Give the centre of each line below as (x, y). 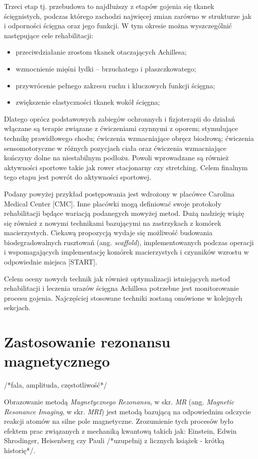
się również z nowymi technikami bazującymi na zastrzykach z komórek (113, 223)
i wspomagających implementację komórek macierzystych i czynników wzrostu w (127, 252)
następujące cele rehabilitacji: (49, 35)
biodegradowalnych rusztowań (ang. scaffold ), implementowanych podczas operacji (129, 242)
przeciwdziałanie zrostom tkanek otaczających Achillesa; (101, 52)
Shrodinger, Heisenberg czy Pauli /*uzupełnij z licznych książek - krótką (114, 440)
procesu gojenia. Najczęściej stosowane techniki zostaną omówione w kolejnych (123, 297)
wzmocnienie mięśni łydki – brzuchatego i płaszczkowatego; (106, 68)
